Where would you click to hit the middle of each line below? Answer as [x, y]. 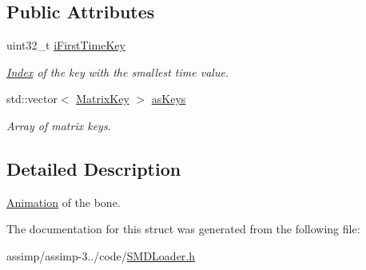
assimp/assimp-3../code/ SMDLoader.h [101, 255]
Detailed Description [94, 168]
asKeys [169, 99]
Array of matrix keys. [59, 125]
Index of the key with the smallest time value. [118, 71]
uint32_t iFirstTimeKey [66, 45]
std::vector [32, 99]
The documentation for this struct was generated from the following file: [183, 229]
